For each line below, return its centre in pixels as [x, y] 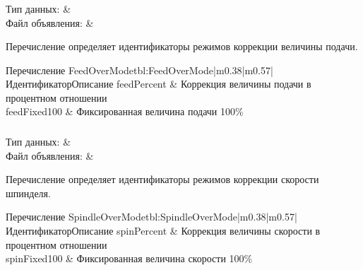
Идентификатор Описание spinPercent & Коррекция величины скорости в [163, 230]
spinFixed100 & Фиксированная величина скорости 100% [129, 258]
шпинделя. [28, 193]
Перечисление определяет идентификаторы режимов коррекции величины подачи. [182, 46]
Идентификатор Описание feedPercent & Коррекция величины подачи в [159, 84]
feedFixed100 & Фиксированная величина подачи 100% [125, 111]
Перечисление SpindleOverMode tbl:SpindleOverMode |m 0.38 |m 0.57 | [151, 217]
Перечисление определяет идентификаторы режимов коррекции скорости [162, 179]
